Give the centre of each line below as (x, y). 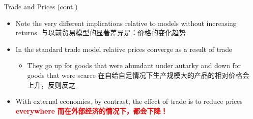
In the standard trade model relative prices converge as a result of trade (124, 49)
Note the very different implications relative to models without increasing (126, 23)
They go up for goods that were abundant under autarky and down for (134, 65)
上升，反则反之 (51, 84)
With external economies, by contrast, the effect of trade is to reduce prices (129, 101)
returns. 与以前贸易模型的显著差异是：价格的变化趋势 (101, 33)
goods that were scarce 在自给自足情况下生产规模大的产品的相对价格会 (138, 75)
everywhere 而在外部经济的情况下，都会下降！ (92, 110)
